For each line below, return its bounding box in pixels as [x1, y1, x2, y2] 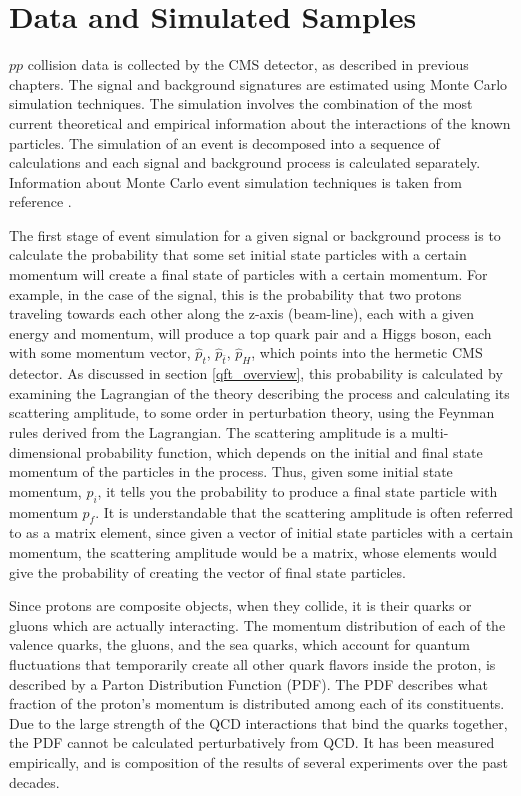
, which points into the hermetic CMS [251, 342, 483, 363]
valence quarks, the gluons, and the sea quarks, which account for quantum [9, 634, 470, 655]
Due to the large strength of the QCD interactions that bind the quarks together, [9, 712, 508, 733]
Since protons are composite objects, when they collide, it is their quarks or [9, 595, 472, 616]
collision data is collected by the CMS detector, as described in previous [27, 54, 469, 75]
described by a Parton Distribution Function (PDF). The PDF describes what [9, 673, 489, 694]
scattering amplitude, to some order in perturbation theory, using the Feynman [9, 402, 495, 423]
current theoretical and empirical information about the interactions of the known [9, 112, 511, 133]
